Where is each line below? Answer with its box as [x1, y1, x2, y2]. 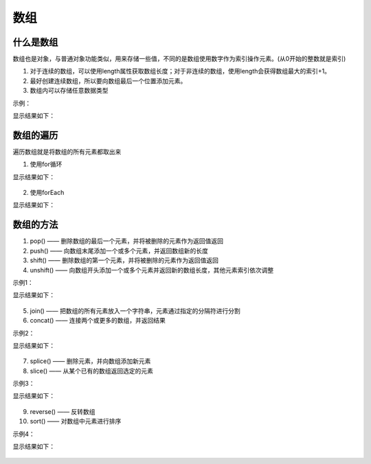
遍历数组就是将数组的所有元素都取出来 [12, 148, 122, 156]
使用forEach [30, 189, 65, 197]
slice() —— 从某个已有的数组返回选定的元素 [30, 367, 154, 375]
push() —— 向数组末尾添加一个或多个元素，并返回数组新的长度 [30, 246, 209, 255]
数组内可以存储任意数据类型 [30, 86, 109, 95]
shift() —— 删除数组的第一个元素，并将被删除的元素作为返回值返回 [30, 256, 219, 264]
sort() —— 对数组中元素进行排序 [30, 417, 122, 426]
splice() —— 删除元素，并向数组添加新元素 [30, 357, 151, 365]
